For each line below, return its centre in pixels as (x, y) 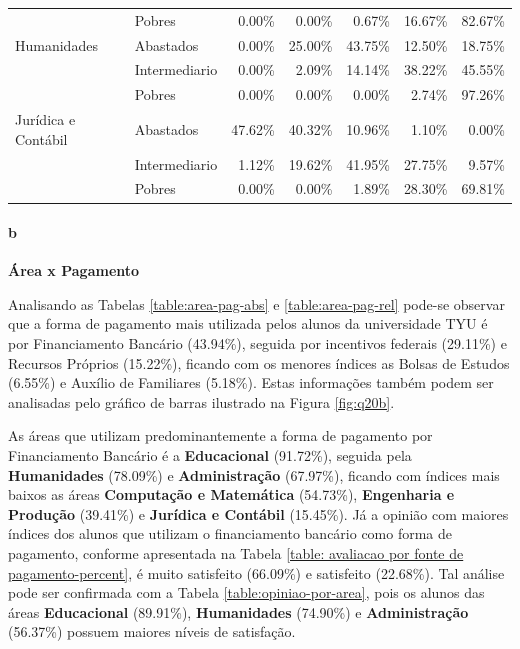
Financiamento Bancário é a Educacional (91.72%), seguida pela (210, 455)
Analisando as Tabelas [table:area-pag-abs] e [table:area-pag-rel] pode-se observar (256, 303)
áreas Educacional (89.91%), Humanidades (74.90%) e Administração (238, 611)
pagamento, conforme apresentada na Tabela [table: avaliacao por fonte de (236, 553)
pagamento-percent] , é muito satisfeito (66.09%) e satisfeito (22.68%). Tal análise (256, 572)
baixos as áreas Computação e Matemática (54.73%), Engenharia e (231, 494)
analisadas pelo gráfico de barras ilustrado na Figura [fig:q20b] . (201, 401)
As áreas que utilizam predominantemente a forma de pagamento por (220, 435)
